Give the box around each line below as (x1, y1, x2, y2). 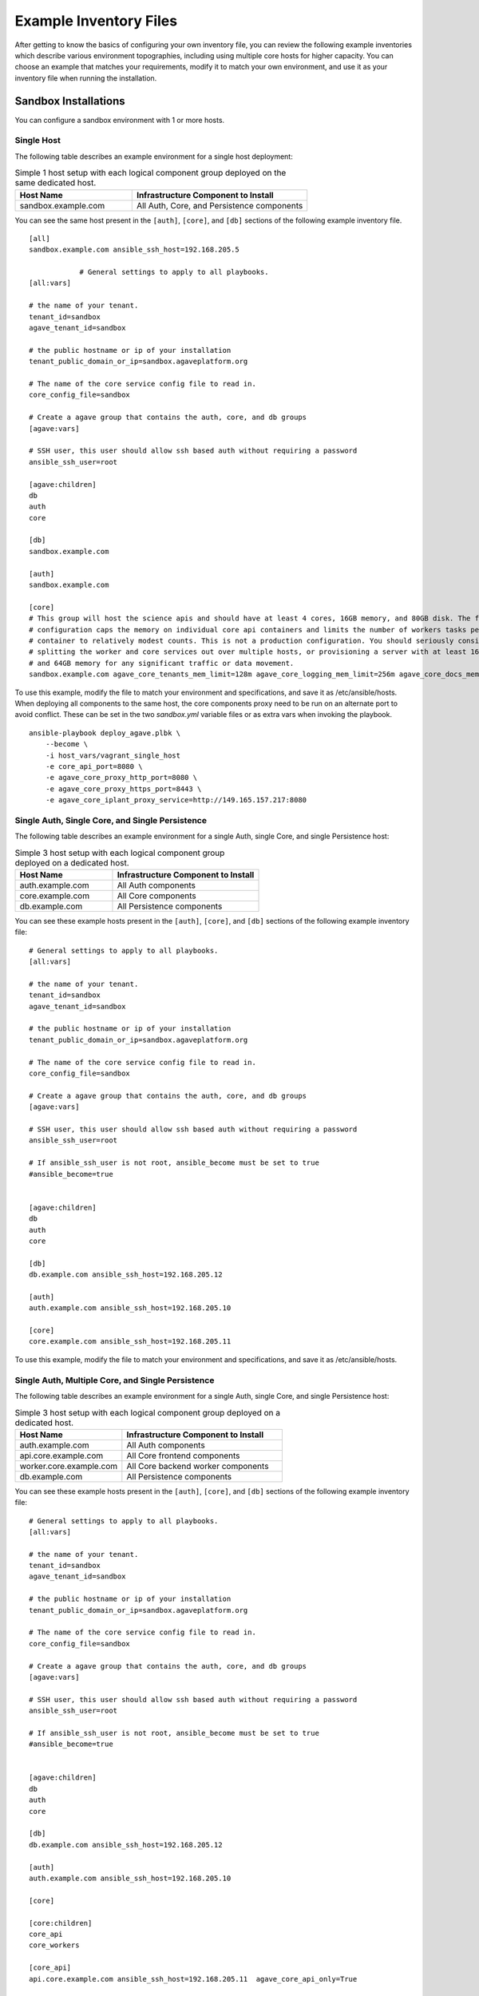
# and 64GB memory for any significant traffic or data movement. (29, 659, 295, 667)
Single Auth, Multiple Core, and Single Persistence (14, 1374, 215, 1385)
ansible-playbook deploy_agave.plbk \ (29, 728, 181, 738)
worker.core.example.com (19, 1460, 118, 1471)
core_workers (29, 1941, 80, 1950)
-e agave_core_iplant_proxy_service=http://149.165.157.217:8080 (45, 795, 307, 805)
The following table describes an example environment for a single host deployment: (14, 152, 293, 161)
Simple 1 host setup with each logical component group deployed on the (14, 168, 287, 179)
